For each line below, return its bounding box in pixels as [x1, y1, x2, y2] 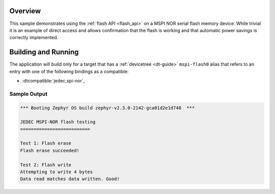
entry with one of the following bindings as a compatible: [9, 68, 129, 74]
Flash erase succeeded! [20, 148, 80, 153]
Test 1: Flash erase [20, 141, 71, 146]
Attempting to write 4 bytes [20, 169, 93, 175]
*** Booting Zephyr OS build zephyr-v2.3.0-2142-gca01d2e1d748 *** [20, 105, 195, 110]
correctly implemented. [9, 35, 59, 41]
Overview [9, 7, 41, 15]
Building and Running [9, 48, 79, 57]
